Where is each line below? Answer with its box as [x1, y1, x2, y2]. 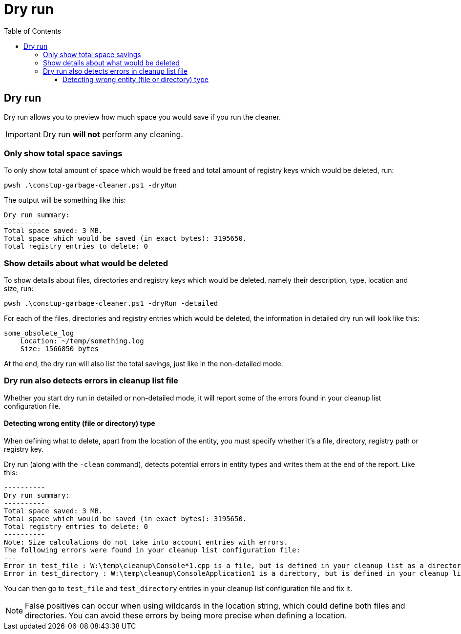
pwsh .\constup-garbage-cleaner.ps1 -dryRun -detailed [4, 299, 218, 308]
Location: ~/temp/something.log [20, 337, 144, 345]
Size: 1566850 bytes [20, 345, 99, 353]
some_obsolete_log [4, 329, 74, 338]
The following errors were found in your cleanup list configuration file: [4, 546, 300, 554]
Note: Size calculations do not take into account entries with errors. [4, 538, 288, 547]
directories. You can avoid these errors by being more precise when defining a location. [25, 611, 347, 621]
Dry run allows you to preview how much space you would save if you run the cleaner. [4, 112, 281, 121]
